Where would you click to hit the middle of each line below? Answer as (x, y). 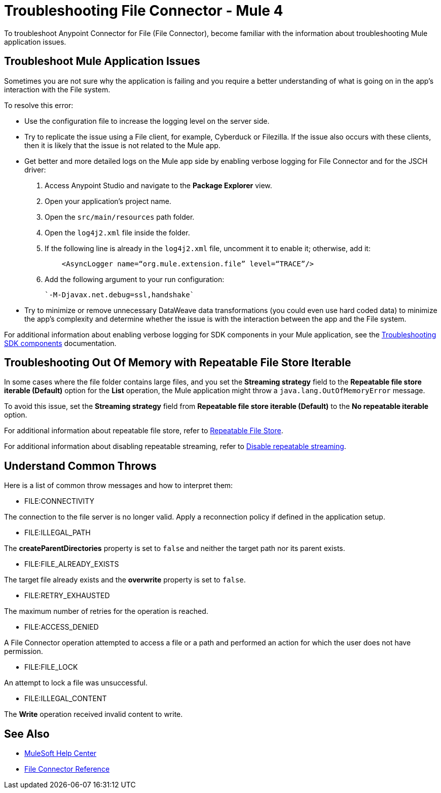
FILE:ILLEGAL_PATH (58, 533)
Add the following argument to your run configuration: (135, 279)
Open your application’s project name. (108, 201)
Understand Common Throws (80, 466)
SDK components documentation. (60, 343)
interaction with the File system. (57, 89)
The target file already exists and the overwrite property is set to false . (125, 580)
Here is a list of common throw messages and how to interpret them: (119, 486)
